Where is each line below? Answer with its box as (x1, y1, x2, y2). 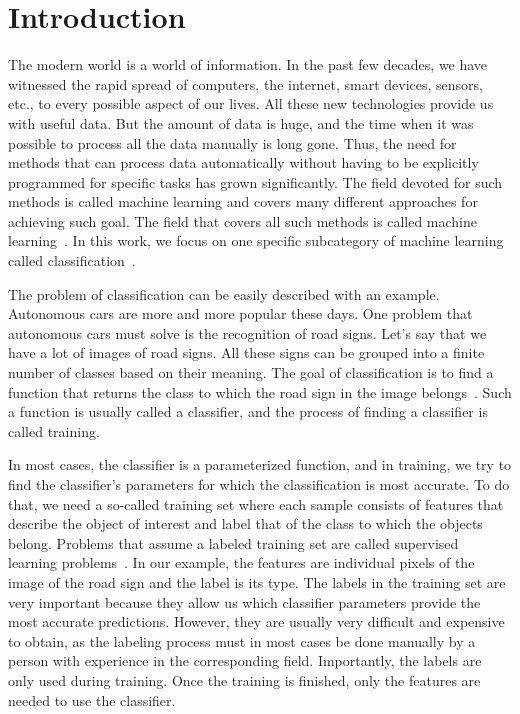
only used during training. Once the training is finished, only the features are (8, 669, 481, 690)
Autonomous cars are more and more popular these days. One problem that (8, 303, 473, 324)
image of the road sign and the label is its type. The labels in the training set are (8, 571, 506, 592)
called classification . (8, 250, 136, 271)
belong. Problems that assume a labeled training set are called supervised (8, 532, 459, 553)
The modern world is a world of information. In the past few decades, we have (8, 54, 488, 75)
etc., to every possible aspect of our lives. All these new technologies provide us (8, 93, 494, 114)
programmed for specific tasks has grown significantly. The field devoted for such (8, 171, 503, 192)
